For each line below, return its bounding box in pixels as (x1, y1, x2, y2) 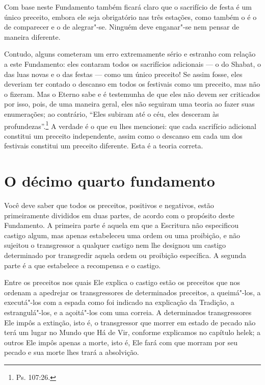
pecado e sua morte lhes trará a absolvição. (4, 347, 139, 357)
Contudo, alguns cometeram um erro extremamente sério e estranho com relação (4, 48, 256, 59)
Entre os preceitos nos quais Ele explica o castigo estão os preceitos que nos (4, 277, 241, 288)
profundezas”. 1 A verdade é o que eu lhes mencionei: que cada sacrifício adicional (4, 119, 257, 131)
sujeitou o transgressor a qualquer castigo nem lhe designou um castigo (4, 240, 226, 250)
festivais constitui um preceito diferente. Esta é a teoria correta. (4, 140, 203, 151)
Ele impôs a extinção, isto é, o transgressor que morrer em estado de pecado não (4, 317, 256, 327)
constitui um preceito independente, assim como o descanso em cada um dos (4, 130, 243, 141)
